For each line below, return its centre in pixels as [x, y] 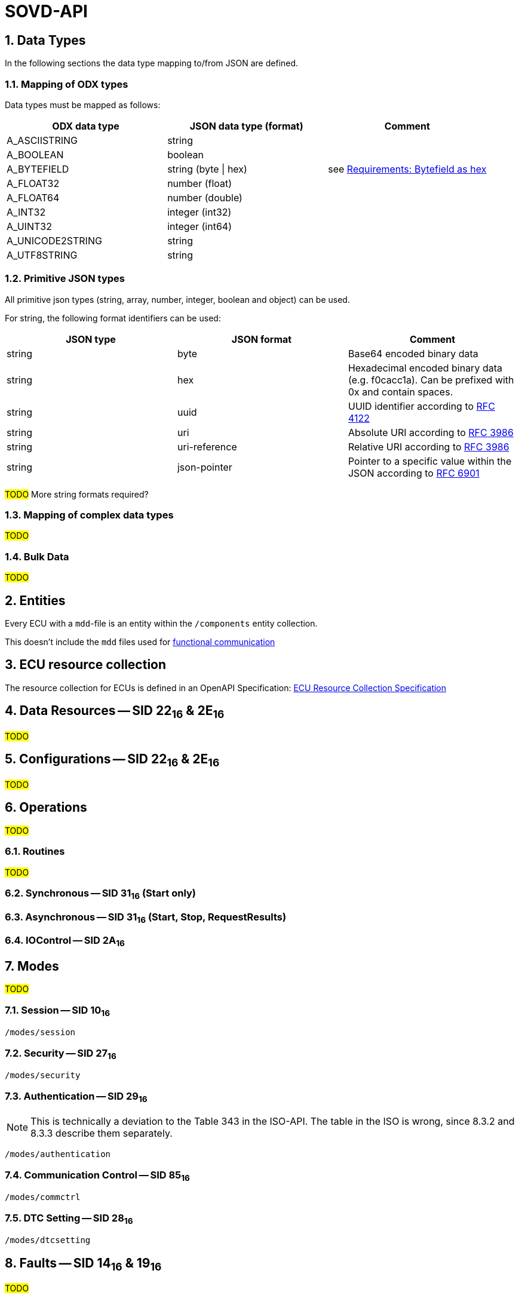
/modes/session [40, 1032]
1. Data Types [45, 40]
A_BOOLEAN [35, 154]
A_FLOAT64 [33, 197]
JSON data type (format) [246, 126]
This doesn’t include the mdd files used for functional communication [140, 642]
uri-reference [207, 447]
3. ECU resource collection [86, 665]
